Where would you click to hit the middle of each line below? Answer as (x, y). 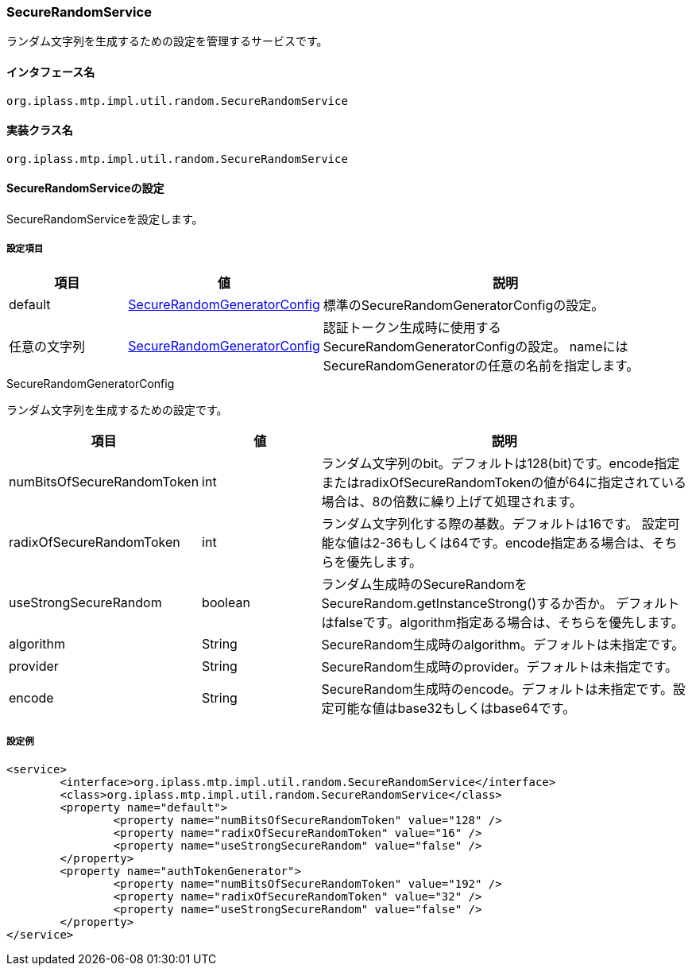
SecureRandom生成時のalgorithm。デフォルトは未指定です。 (503, 644)
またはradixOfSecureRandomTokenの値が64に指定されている (504, 482)
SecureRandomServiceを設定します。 (105, 219)
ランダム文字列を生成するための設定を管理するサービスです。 (167, 41)
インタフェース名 (51, 72)
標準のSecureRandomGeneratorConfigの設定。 (464, 305)
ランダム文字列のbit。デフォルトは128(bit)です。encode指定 (501, 463)
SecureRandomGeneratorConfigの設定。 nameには (476, 346)
